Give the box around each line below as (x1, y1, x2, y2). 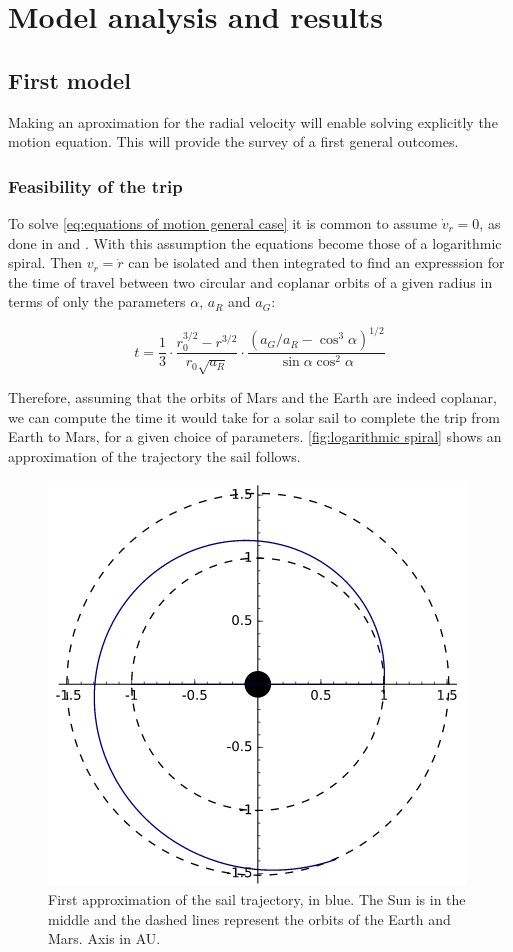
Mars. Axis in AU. (48, 928, 161, 949)
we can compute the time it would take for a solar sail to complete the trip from (8, 406, 500, 427)
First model (8, 64, 131, 95)
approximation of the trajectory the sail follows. (8, 446, 301, 467)
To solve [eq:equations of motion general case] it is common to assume (8, 212, 438, 233)
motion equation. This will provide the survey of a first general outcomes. (8, 131, 459, 152)
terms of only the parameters (8, 291, 186, 312)
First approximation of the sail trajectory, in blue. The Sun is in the (48, 889, 466, 910)
